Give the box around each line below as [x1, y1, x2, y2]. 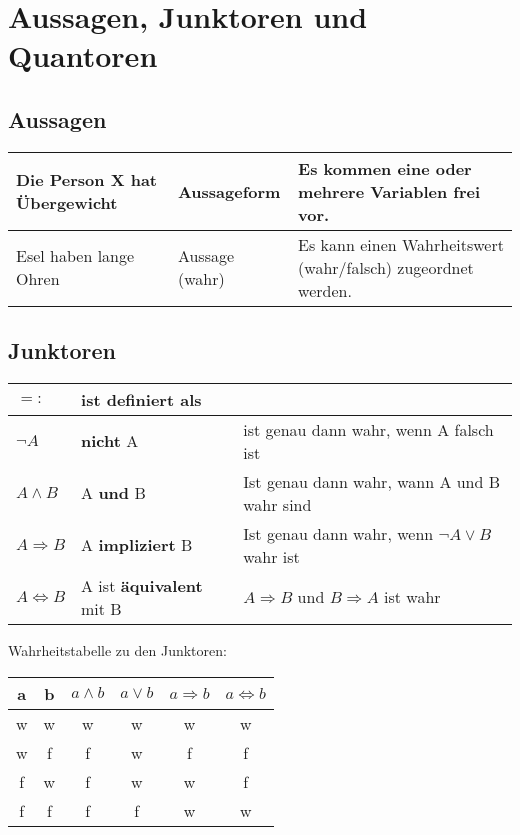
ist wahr [384, 585, 441, 609]
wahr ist [243, 544, 300, 568]
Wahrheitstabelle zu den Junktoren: [8, 639, 227, 660]
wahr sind [243, 492, 312, 516]
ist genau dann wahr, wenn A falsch [243, 417, 494, 441]
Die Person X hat [16, 168, 158, 192]
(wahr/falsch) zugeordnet [298, 255, 474, 279]
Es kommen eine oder [298, 156, 472, 180]
